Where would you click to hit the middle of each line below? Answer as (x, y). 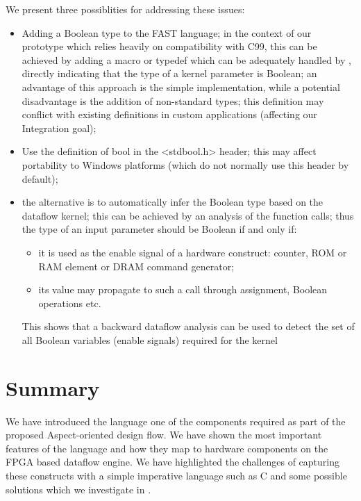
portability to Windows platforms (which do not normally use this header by (185, 164)
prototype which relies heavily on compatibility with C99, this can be (169, 46)
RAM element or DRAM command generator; (136, 266)
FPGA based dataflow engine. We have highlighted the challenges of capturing (173, 462)
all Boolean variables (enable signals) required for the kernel (150, 339)
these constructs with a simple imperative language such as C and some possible (176, 475)
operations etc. (70, 303)
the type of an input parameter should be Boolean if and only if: (159, 229)
